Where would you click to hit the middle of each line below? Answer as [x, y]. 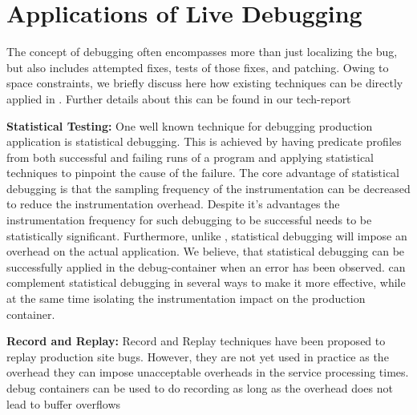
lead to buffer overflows [64, 403]
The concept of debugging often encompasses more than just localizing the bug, [202, 52]
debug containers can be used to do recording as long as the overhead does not [200, 388]
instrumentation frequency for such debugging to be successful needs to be [189, 220]
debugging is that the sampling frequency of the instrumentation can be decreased [208, 188]
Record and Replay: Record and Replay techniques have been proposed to [196, 341]
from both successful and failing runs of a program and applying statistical [190, 157]
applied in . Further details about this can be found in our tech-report [179, 98]
